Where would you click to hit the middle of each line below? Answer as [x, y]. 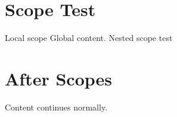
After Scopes [58, 78]
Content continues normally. [56, 107]
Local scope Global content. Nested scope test [89, 38]
